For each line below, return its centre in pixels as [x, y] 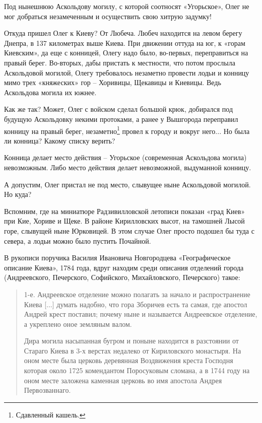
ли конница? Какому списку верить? [60, 140]
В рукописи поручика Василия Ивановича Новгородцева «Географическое [117, 258]
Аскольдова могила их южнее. [50, 92]
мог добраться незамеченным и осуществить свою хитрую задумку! [108, 16]
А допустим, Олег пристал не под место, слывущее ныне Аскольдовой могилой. [127, 184]
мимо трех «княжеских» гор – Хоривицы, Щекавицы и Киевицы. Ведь [113, 82]
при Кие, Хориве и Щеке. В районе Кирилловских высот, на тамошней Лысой [124, 221]
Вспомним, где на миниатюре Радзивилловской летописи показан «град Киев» [125, 211]
